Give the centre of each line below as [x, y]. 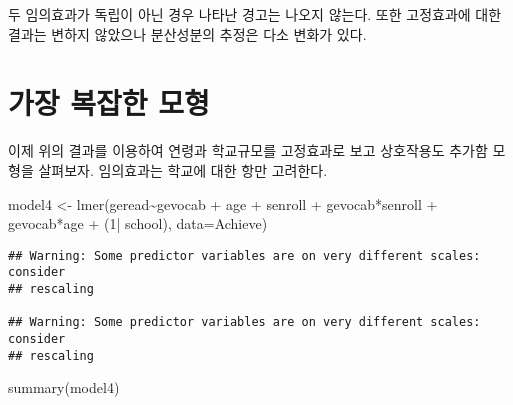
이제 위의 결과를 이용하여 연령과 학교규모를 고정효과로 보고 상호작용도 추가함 [248, 150]
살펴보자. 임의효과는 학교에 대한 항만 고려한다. [183, 169]
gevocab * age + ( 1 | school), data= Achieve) [138, 223]
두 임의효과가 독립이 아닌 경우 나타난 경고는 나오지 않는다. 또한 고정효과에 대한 [255, 14]
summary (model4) [64, 387]
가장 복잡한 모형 [109, 102]
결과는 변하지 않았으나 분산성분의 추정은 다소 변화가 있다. [187, 33]
